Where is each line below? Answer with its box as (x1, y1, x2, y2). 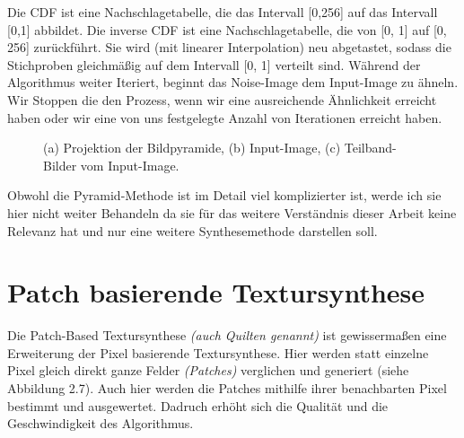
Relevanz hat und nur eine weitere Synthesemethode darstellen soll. (7, 221, 378, 240)
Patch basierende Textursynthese (7, 274, 425, 311)
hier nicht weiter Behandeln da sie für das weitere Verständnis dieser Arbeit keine (7, 203, 457, 222)
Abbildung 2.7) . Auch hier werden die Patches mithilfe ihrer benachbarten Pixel (7, 379, 447, 398)
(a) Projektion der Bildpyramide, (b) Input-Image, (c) (43, 138, 341, 157)
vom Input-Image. (80, 155, 179, 174)
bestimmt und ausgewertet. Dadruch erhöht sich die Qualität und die (7, 396, 389, 415)
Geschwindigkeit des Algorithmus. (7, 414, 194, 433)
